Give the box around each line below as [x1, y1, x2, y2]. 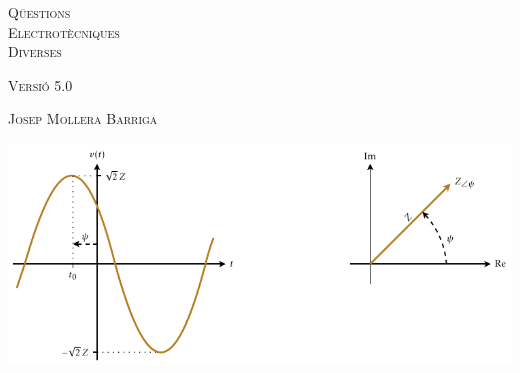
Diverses [8, 41, 62, 62]
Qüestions [8, 2, 71, 22]
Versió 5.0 [8, 74, 73, 95]
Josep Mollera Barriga [8, 108, 158, 129]
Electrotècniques [8, 21, 120, 42]
